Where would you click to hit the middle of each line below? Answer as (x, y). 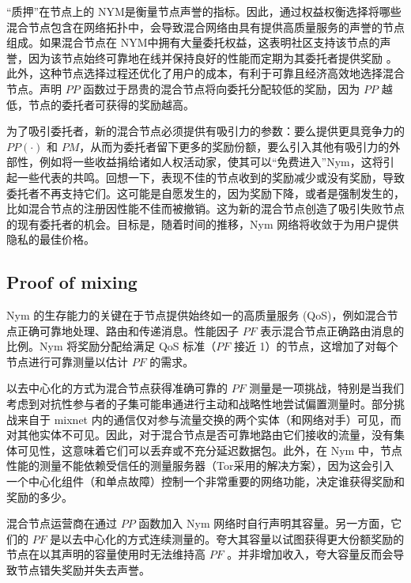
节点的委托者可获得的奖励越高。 (111, 104)
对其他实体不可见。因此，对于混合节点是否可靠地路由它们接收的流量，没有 (200, 435)
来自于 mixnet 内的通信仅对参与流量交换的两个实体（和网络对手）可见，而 (209, 419)
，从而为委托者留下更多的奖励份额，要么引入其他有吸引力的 (234, 146)
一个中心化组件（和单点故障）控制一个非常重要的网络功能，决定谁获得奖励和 (205, 481)
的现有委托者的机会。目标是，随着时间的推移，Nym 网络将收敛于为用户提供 (203, 223)
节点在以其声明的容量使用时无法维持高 (106, 554)
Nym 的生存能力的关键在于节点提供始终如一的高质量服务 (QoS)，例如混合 (197, 315)
